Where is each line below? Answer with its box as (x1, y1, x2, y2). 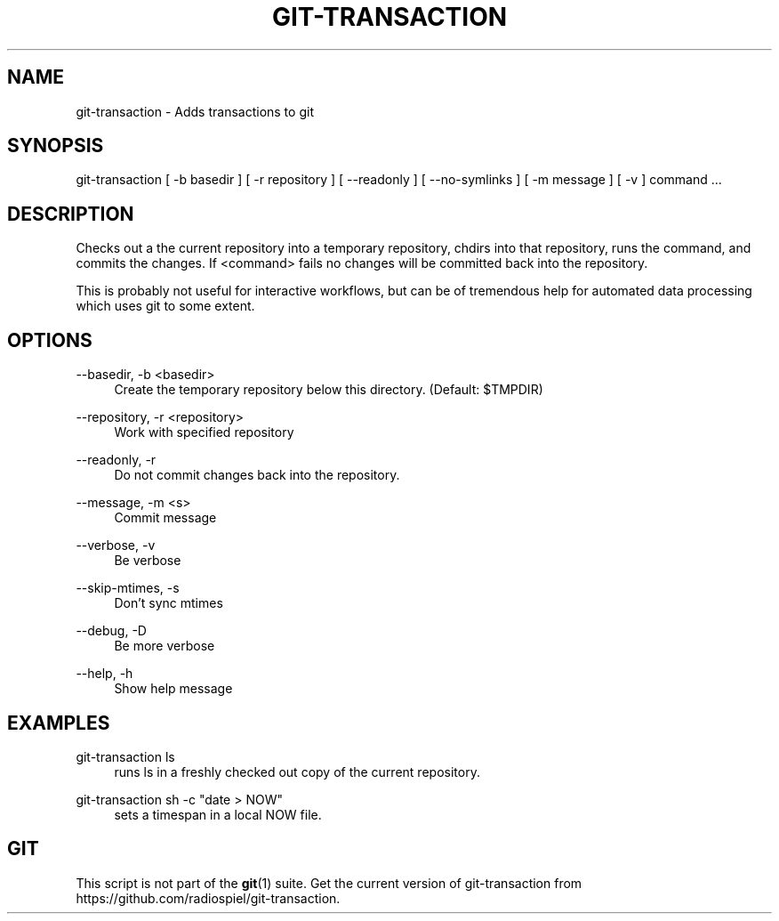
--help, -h (76, 666, 133, 682)
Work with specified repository (114, 424, 294, 440)
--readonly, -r (76, 452, 157, 468)
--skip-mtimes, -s (76, 580, 180, 596)
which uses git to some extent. (76, 298, 255, 314)
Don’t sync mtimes (114, 595, 223, 611)
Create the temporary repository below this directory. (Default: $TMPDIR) (114, 382, 543, 398)
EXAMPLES (7, 711, 110, 734)
